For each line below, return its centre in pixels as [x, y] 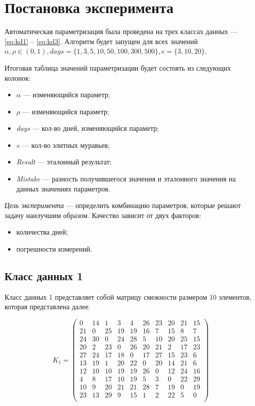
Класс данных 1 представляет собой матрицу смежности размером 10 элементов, [128, 296]
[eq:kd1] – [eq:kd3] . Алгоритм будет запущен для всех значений [101, 41]
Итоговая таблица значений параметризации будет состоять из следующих [118, 67]
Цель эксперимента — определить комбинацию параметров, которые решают [123, 205]
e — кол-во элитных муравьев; [63, 145]
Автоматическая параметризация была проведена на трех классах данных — [121, 31]
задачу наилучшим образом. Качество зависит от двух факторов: [103, 215]
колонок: [18, 77]
